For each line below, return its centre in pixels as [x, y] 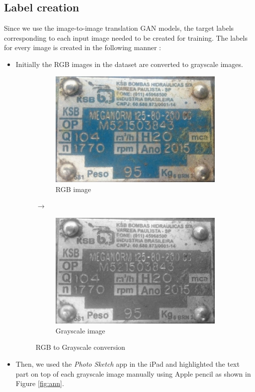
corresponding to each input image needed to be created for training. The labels [126, 37]
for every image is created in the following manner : [83, 47]
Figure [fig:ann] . [40, 383]
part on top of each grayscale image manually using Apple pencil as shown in [133, 373]
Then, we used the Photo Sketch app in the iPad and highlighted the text [127, 364]
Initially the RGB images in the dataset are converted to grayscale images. [129, 64]
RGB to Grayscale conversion [80, 347]
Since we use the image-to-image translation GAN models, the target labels [119, 28]
